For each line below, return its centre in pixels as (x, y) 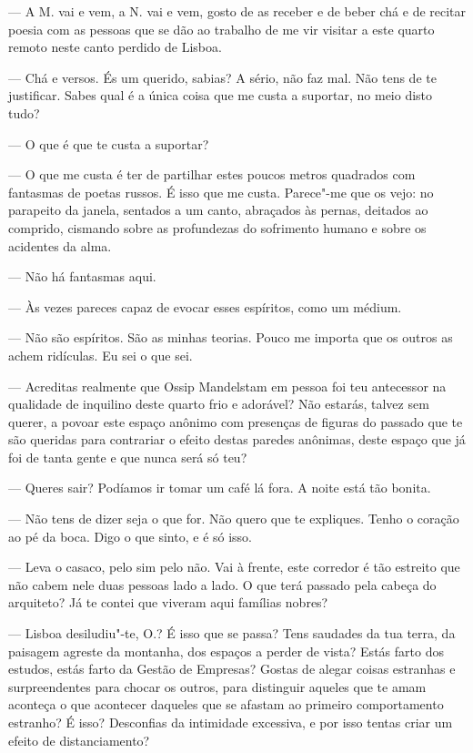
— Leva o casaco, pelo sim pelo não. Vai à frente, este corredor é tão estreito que (234, 567)
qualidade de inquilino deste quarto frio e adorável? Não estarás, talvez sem (219, 404)
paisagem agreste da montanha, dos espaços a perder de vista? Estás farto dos (226, 651)
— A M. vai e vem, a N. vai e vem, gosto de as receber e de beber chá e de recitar (237, 11)
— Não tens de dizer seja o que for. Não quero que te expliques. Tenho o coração (234, 519)
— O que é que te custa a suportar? (109, 143)
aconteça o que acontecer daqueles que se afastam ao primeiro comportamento (226, 704)
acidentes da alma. (60, 245)
